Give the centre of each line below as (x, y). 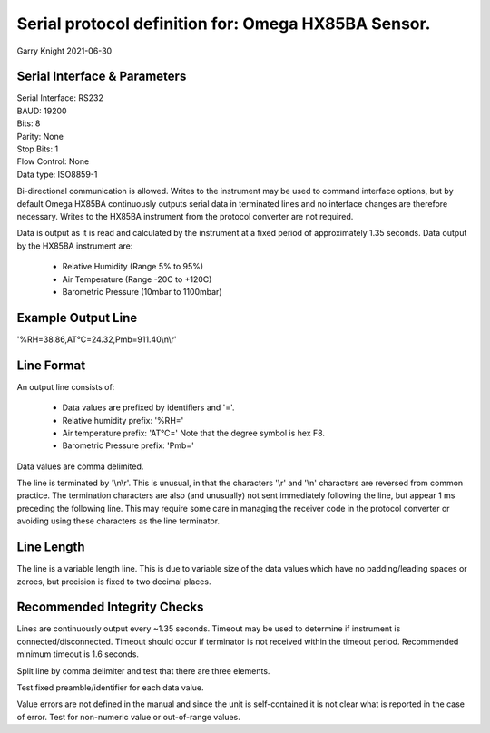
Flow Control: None (53, 161)
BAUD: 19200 (42, 111)
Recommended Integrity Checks (110, 607)
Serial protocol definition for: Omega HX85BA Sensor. (224, 24)
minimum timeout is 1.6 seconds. (78, 654)
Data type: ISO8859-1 (57, 174)
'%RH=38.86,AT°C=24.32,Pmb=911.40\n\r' (97, 339)
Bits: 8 (29, 123)
